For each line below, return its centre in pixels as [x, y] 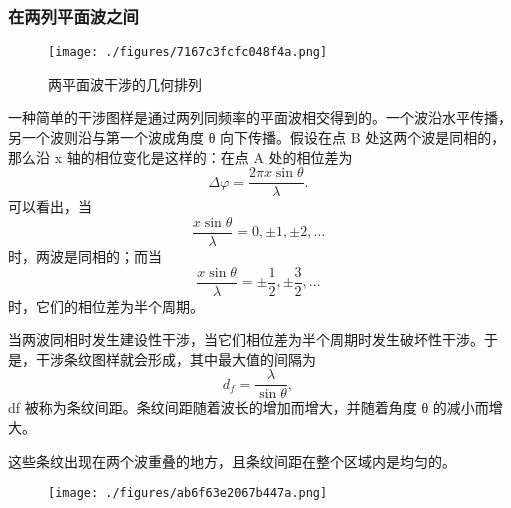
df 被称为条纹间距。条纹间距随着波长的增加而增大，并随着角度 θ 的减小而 [248, 407]
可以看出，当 [50, 206]
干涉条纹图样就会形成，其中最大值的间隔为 [175, 358]
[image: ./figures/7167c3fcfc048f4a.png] [188, 52]
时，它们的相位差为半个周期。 [106, 305]
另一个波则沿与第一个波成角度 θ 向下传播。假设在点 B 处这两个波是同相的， [257, 137]
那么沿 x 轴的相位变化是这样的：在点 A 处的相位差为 [180, 156]
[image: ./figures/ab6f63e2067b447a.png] [188, 493]
